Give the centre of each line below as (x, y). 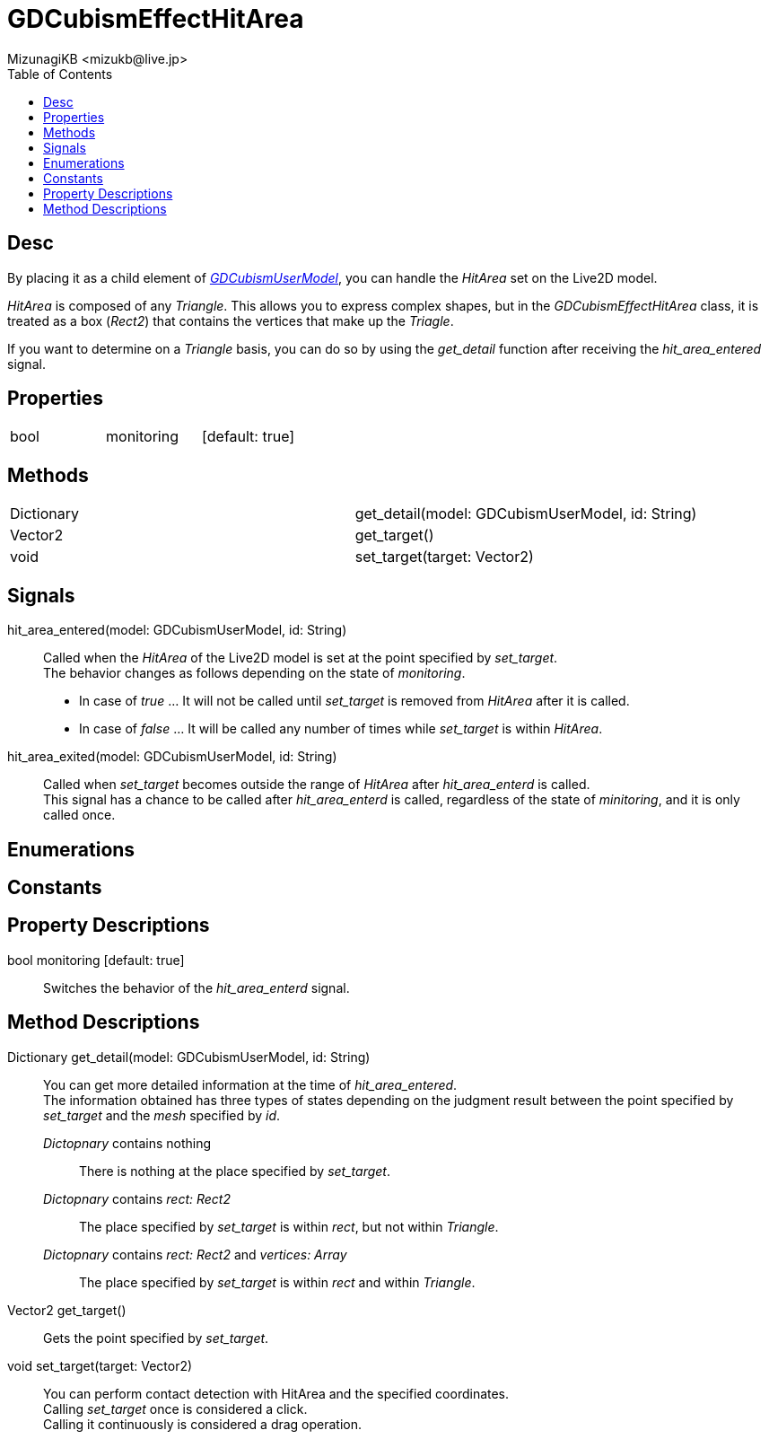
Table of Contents (60, 74)
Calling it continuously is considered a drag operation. (203, 1424)
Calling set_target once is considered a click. (175, 1408)
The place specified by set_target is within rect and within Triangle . (277, 1282)
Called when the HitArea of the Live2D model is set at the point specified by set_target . (301, 658)
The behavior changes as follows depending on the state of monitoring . (254, 673)
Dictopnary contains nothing (127, 1143)
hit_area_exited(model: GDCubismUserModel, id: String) (172, 757)
